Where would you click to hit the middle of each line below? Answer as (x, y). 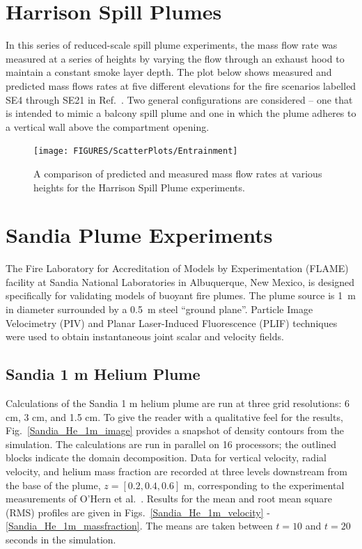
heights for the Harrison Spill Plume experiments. (139, 187)
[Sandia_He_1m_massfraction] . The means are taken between (139, 526)
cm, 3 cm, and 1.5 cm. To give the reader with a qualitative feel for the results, (174, 416)
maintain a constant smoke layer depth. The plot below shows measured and (169, 72)
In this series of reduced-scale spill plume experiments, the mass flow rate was (172, 45)
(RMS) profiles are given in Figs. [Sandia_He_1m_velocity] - (138, 512)
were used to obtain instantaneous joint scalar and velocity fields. (145, 336)
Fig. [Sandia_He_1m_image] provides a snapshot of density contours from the (175, 430)
